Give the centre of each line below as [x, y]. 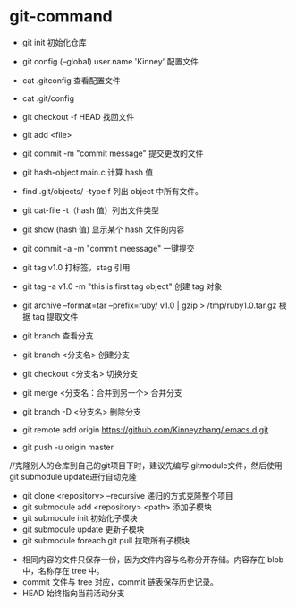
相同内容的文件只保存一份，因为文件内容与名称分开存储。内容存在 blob [153, 559]
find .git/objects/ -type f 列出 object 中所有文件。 [113, 191]
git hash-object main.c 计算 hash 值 [88, 172]
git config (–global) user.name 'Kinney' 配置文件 [110, 61]
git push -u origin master [68, 447]
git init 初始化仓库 [54, 42]
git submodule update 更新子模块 [83, 529]
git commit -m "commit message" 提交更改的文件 [113, 153]
